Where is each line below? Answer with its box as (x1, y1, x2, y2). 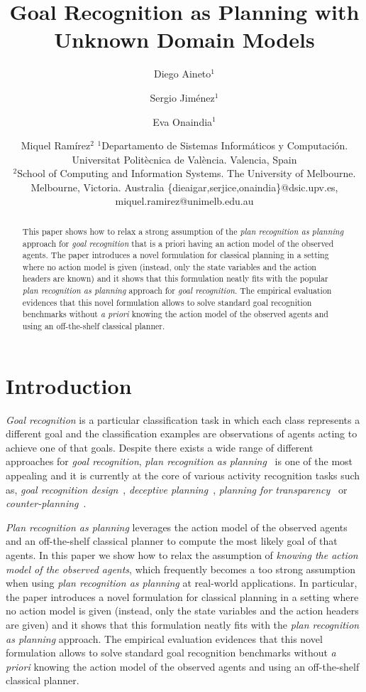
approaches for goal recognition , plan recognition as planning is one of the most (6, 454, 353, 469)
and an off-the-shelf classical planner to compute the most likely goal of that (6, 533, 338, 548)
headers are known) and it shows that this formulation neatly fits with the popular (22, 272, 328, 284)
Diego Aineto (154, 66, 211, 81)
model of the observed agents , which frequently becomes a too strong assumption (6, 561, 355, 576)
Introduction (6, 371, 132, 400)
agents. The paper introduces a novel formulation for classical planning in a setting (22, 249, 329, 261)
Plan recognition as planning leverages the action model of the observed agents (6, 519, 348, 534)
